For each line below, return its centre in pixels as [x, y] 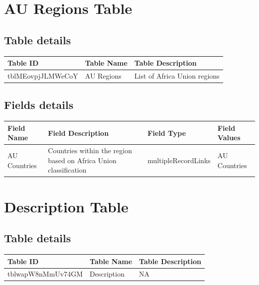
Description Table [66, 206]
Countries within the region [90, 150]
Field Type [167, 133]
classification [67, 170]
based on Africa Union [82, 160]
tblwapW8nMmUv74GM [45, 274]
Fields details [39, 105]
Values [229, 138]
